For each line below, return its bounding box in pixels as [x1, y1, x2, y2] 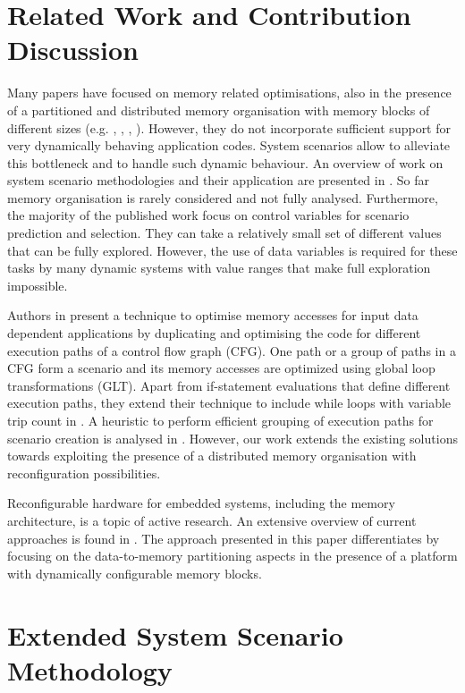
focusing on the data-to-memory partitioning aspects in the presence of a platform [7, 546, 458, 565]
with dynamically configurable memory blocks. [7, 563, 262, 582]
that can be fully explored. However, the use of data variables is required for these [7, 241, 458, 259]
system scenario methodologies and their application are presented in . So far [7, 171, 429, 190]
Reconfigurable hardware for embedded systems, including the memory [7, 494, 395, 512]
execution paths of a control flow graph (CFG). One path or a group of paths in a [7, 341, 456, 359]
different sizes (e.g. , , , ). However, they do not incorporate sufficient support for [7, 118, 451, 137]
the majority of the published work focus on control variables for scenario [7, 206, 410, 224]
